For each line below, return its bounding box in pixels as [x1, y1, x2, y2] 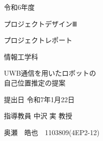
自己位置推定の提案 [4, 77, 65, 87]
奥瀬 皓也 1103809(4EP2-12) [4, 127, 100, 137]
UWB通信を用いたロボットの [4, 68, 96, 78]
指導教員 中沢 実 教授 [4, 111, 72, 121]
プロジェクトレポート [4, 35, 72, 45]
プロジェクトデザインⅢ [4, 18, 77, 28]
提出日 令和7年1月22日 [4, 94, 75, 104]
